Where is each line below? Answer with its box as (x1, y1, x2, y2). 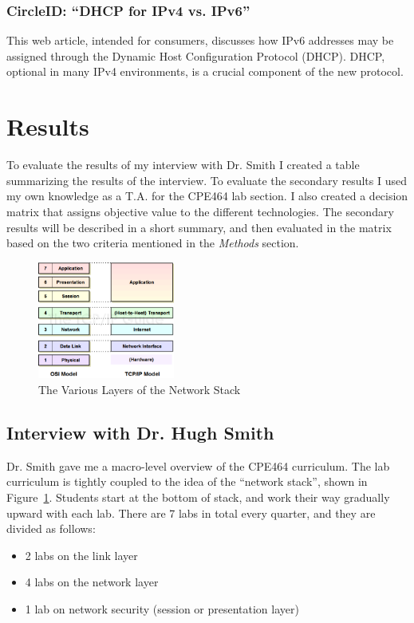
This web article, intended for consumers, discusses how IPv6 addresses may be (6, 32, 394, 49)
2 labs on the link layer (25, 546, 138, 563)
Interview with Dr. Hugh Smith (6, 420, 274, 445)
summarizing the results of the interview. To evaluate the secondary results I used (6, 172, 407, 188)
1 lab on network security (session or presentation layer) (25, 601, 299, 617)
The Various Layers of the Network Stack (38, 381, 241, 398)
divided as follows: (6, 520, 96, 537)
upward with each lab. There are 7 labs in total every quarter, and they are (6, 504, 376, 521)
